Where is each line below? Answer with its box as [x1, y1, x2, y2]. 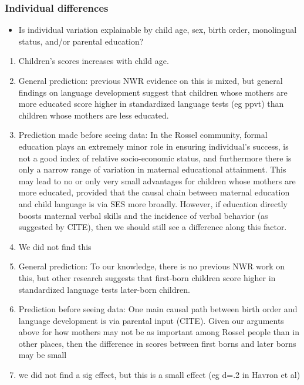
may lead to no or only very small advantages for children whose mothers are [18, 174, 296, 187]
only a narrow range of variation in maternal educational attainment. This [18, 163, 286, 175]
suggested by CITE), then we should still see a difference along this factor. [18, 221, 287, 233]
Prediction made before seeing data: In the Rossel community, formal [18, 129, 268, 141]
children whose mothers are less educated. [18, 109, 169, 121]
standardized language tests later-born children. [18, 283, 190, 295]
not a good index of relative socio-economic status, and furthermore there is [18, 151, 292, 164]
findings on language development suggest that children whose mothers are [18, 86, 288, 98]
